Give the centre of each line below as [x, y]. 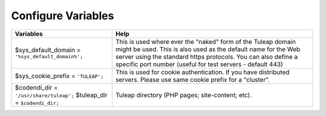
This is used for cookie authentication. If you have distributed [203, 72]
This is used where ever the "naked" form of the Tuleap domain [206, 41]
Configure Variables [62, 16]
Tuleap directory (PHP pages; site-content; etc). [184, 95]
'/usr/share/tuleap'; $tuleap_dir [61, 95]
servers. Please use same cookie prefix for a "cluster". [193, 79]
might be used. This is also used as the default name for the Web [208, 49]
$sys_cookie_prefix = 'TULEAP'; [59, 76]
